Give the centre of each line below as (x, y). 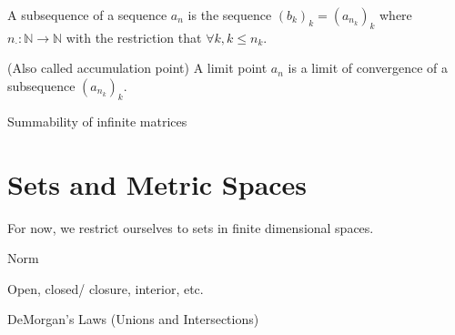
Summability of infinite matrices (97, 121)
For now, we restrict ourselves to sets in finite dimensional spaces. (191, 227)
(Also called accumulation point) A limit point (137, 68)
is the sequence (230, 15)
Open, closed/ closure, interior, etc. (106, 288)
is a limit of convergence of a (368, 68)
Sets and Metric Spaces (157, 183)
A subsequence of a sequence (87, 15)
